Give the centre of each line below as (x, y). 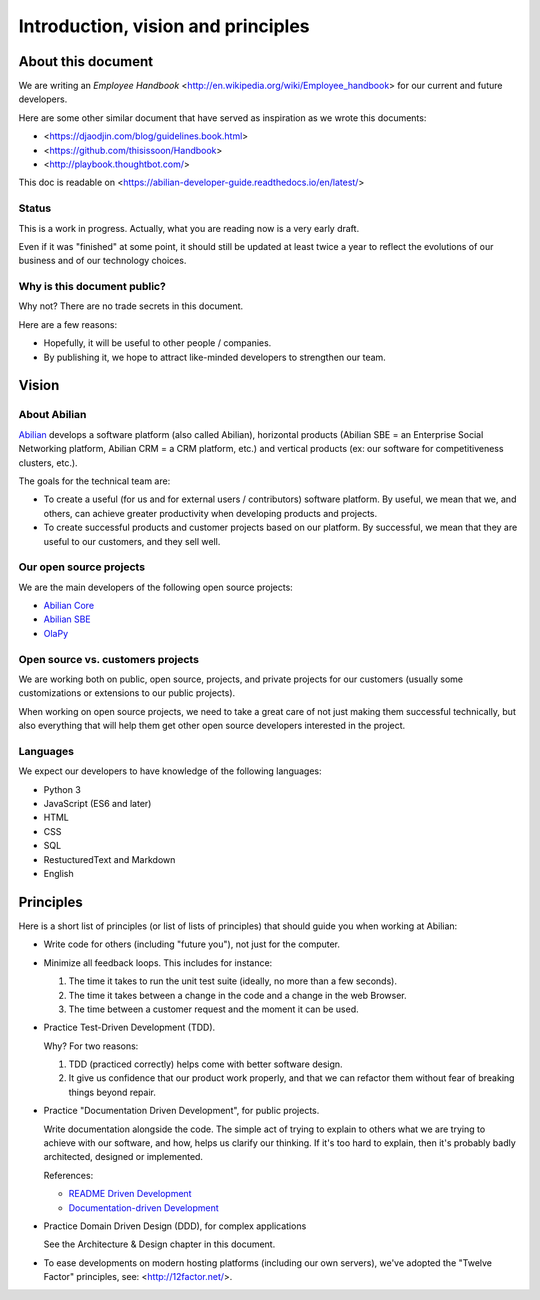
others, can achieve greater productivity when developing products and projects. (210, 513)
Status (35, 208)
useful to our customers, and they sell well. (132, 541)
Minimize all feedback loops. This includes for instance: (158, 962)
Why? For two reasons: (91, 1046)
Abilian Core (69, 606)
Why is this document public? (92, 287)
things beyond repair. (112, 1092)
